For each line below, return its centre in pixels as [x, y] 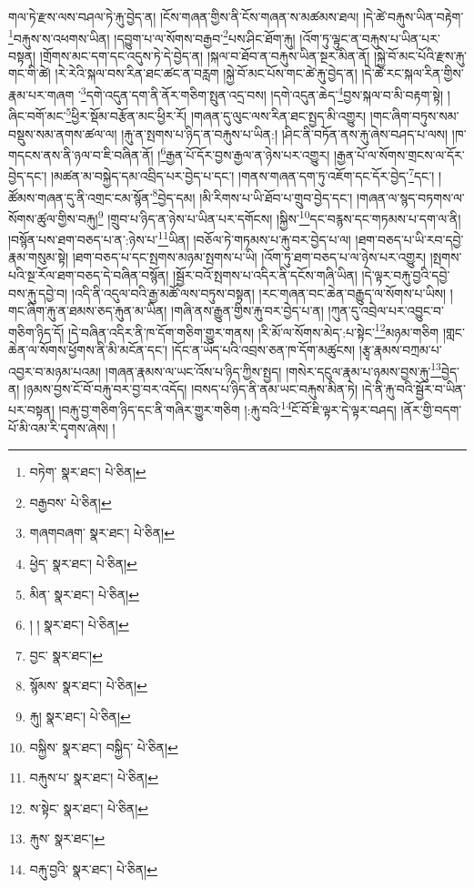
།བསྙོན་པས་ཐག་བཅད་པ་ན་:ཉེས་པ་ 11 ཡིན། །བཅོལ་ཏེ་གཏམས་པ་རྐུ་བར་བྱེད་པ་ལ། [180, 238]
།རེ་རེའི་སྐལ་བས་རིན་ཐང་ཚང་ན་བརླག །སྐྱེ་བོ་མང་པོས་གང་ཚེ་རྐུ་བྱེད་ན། [206, 73]
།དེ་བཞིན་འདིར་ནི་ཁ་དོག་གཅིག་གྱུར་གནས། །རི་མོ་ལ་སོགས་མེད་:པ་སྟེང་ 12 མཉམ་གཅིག [253, 330]
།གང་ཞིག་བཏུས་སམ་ [414, 115]
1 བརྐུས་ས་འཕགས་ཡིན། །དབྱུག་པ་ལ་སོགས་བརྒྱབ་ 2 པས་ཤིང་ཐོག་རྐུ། [152, 36]
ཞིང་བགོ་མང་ [37, 115]
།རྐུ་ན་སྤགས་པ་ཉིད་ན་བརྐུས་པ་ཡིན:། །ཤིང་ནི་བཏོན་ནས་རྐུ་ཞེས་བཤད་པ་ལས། [285, 133]
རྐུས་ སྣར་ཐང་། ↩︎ [67, 838]
